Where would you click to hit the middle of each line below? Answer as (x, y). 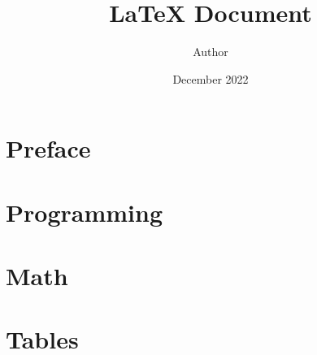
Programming (84, 212)
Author (211, 52)
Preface (48, 148)
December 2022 (211, 78)
